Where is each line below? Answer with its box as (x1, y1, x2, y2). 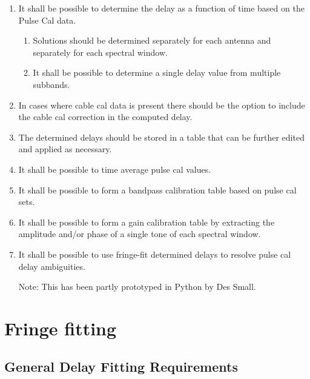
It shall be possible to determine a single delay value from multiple (33, 66, 281, 79)
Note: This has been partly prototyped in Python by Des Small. (18, 280, 256, 293)
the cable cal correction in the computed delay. (18, 110, 193, 123)
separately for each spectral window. (33, 45, 168, 58)
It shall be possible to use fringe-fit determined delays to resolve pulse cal (18, 247, 291, 260)
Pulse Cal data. (18, 13, 76, 26)
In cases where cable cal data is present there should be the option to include (18, 98, 305, 111)
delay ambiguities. (18, 260, 85, 272)
